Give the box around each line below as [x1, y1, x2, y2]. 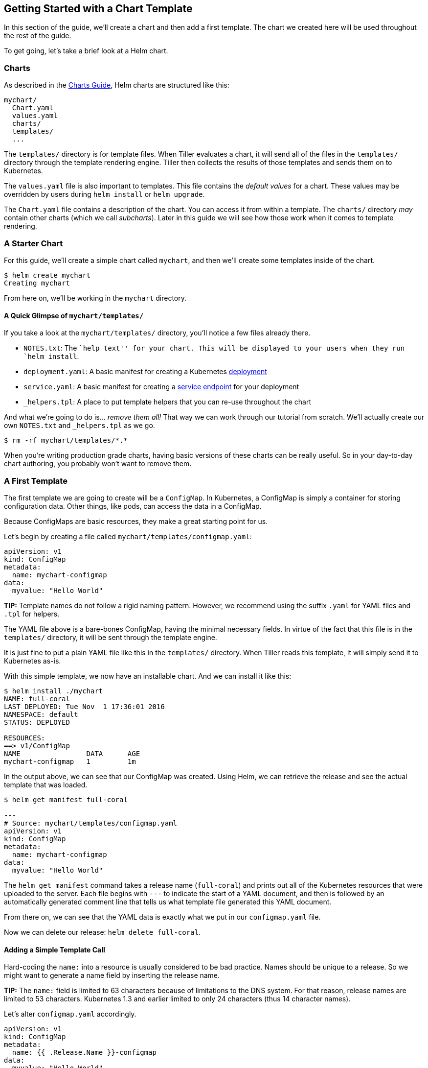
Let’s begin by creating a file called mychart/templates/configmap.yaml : [4, 532, 252, 541]
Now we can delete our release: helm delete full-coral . [4, 927, 201, 936]
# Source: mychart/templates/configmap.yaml [4, 819, 178, 827]
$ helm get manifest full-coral [4, 795, 128, 804]
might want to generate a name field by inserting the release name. [4, 971, 220, 980]
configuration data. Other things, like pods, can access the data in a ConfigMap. [4, 501, 262, 510]
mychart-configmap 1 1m [4, 757, 136, 765]
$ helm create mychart [4, 271, 91, 279]
